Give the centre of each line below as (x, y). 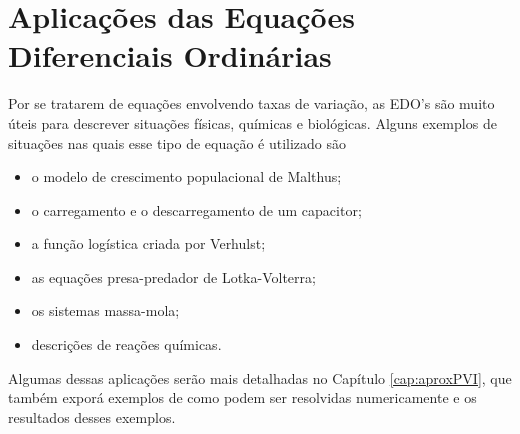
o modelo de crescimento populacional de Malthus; (186, 176)
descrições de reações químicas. (126, 344)
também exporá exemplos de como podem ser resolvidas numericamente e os (242, 397)
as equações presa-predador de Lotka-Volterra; (173, 276)
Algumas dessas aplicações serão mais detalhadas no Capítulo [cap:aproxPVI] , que (260, 377)
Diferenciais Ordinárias (170, 55)
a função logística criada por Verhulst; (148, 243)
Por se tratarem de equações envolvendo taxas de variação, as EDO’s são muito (251, 103)
